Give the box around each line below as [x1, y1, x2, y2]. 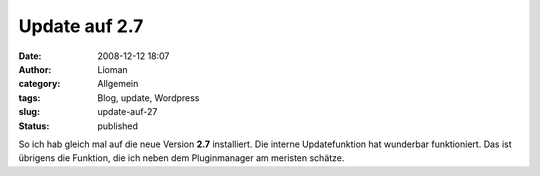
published [97, 120, 139, 132]
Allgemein [97, 78, 139, 90]
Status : [18, 120, 50, 132]
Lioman [97, 63, 129, 75]
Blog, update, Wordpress [97, 91, 200, 104]
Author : [18, 63, 52, 75]
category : [18, 78, 61, 90]
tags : [18, 91, 41, 104]
